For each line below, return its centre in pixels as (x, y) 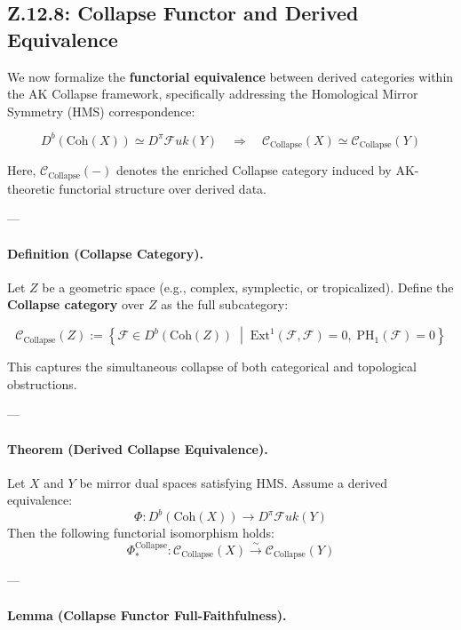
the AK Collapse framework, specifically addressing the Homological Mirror (213, 94)
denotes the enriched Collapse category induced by (254, 170)
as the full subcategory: (225, 304)
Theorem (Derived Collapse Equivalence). (138, 448)
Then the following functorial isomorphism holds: (141, 533)
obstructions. (42, 383)
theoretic (31, 188)
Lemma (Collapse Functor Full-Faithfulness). (147, 614)
